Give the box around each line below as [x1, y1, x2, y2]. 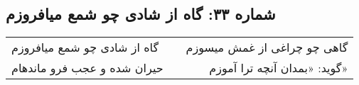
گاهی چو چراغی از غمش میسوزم [186, 39, 348, 56]
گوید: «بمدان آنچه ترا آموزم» [209, 59, 348, 76]
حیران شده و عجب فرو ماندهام [11, 59, 164, 76]
